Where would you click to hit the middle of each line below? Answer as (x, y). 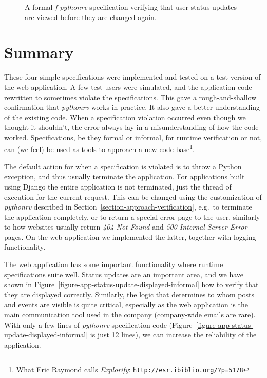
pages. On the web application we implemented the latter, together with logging (130, 237)
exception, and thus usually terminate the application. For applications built (125, 176)
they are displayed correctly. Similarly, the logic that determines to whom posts (129, 294)
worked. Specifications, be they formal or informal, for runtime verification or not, (133, 137)
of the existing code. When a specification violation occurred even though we (125, 117)
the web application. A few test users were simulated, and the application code (128, 87)
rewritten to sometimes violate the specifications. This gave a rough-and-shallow (130, 97)
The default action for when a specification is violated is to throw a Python (123, 166)
